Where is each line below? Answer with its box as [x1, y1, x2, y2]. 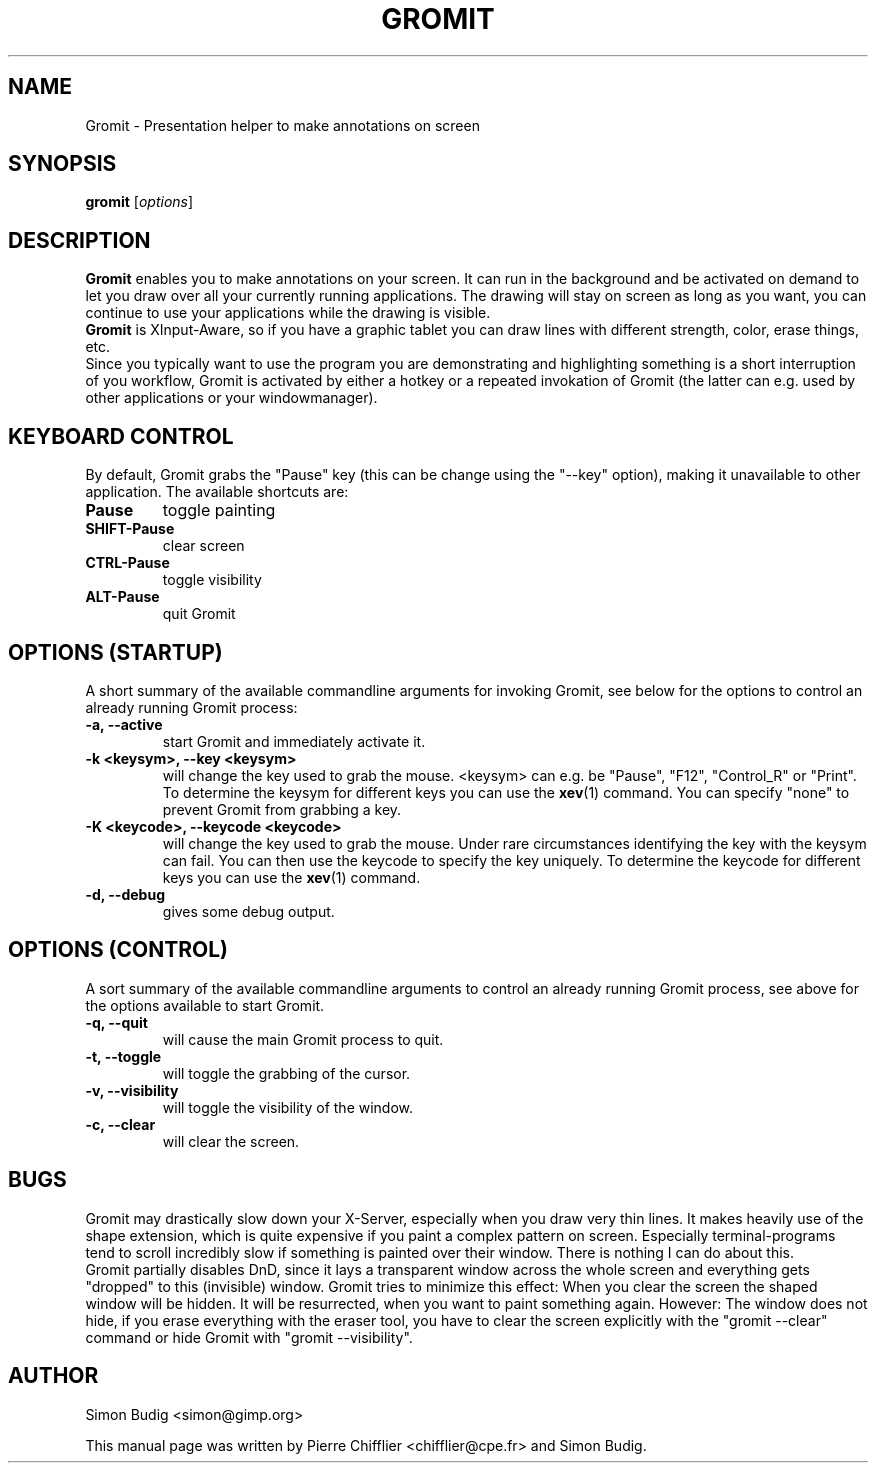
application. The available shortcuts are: [85, 483, 349, 501]
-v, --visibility [85, 1081, 179, 1099]
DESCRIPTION [8, 227, 151, 253]
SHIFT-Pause [85, 520, 175, 538]
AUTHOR [8, 1363, 99, 1389]
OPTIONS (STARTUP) [8, 639, 223, 665]
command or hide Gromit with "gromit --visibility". [85, 1328, 413, 1346]
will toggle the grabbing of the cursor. [162, 1064, 411, 1082]
